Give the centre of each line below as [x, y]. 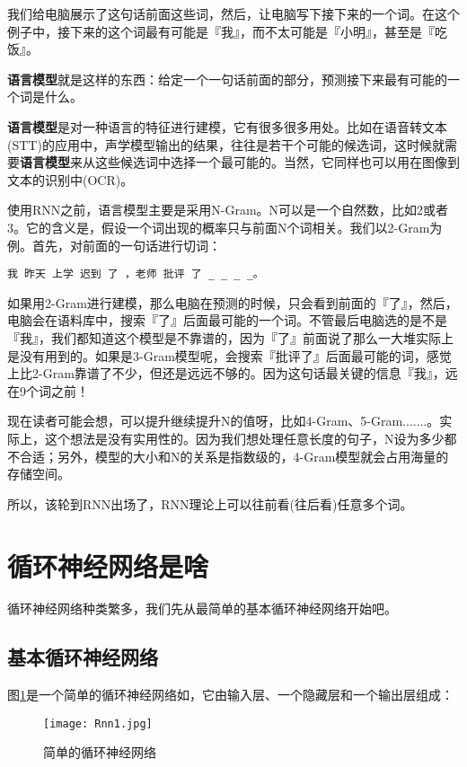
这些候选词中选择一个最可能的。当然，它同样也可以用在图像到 [277, 162]
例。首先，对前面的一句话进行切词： [114, 245]
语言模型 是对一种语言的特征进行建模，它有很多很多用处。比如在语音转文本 [227, 126]
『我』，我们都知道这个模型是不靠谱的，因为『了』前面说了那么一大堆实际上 [230, 337]
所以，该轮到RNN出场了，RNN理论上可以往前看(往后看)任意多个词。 [210, 503]
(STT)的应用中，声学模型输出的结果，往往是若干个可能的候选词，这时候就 [226, 144]
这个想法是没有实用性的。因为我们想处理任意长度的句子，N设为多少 [244, 438]
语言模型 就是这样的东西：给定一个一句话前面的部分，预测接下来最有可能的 [227, 79]
